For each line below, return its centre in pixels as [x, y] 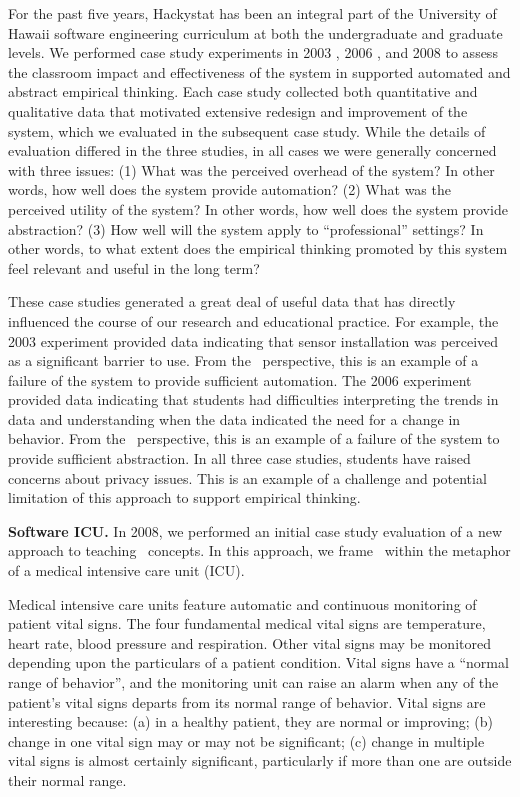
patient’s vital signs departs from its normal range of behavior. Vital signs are [247, 701]
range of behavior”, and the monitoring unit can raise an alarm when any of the [253, 682]
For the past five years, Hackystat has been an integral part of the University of [252, 13]
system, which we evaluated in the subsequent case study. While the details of [247, 130]
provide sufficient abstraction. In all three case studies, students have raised [239, 458]
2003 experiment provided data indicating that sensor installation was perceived [253, 340]
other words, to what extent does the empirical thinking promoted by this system [258, 248]
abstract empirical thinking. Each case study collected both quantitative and [243, 91]
